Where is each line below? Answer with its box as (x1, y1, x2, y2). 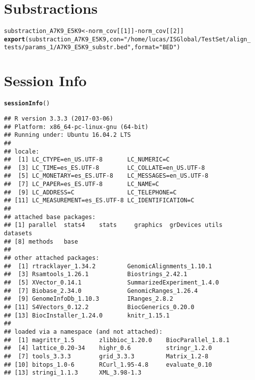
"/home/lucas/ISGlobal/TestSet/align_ (124, 35, 251, 43)
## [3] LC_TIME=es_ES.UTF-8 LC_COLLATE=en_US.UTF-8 (4, 164, 205, 171)
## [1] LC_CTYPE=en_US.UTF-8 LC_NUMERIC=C (4, 156, 170, 163)
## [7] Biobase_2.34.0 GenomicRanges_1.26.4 (4, 287, 198, 294)
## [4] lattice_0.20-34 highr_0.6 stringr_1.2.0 (4, 345, 212, 352)
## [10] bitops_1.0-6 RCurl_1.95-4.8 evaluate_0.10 (4, 361, 212, 368)
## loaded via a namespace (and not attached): (4, 328, 163, 335)
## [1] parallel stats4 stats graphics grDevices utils (4, 222, 223, 229)
